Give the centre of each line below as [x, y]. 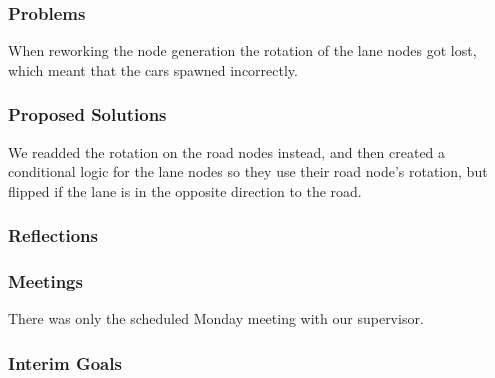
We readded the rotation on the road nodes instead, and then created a [227, 151]
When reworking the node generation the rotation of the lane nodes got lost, [242, 50]
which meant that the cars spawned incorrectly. [153, 69]
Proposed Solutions [87, 114]
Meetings [45, 281]
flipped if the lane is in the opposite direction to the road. [185, 190]
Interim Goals [65, 362]
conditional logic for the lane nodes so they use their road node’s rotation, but [248, 171]
